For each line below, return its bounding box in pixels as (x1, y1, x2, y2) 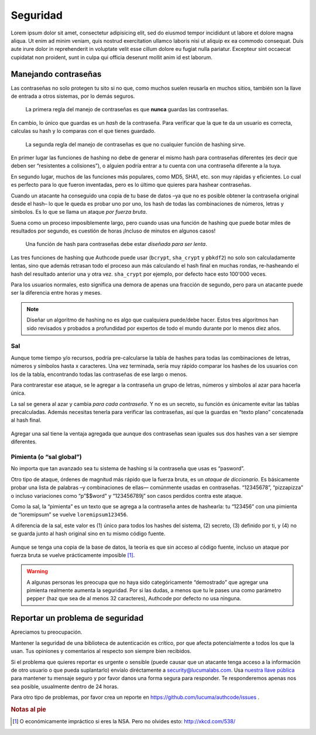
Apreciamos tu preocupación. (11, 628, 83, 635)
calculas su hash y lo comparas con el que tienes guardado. (11, 128, 156, 135)
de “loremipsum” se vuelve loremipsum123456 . (11, 511, 128, 518)
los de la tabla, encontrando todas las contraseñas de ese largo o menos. (11, 371, 188, 378)
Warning (26, 568, 48, 575)
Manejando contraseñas (11, 69, 102, 79)
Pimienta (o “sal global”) (11, 453, 82, 461)
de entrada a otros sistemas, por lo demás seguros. (11, 93, 135, 100)
